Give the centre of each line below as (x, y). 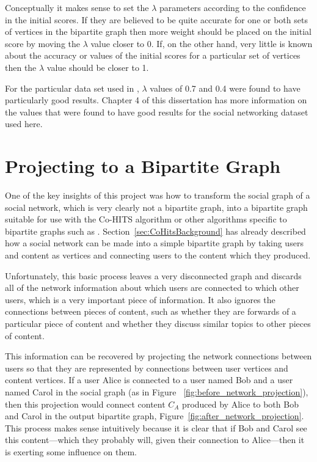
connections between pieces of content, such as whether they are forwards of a (151, 311)
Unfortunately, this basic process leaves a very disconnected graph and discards (153, 275)
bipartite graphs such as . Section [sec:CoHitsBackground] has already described (155, 231)
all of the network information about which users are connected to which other (152, 288)
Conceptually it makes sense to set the (77, 7)
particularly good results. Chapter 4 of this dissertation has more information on (156, 100)
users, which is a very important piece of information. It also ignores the (140, 299)
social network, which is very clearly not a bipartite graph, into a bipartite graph (156, 207)
